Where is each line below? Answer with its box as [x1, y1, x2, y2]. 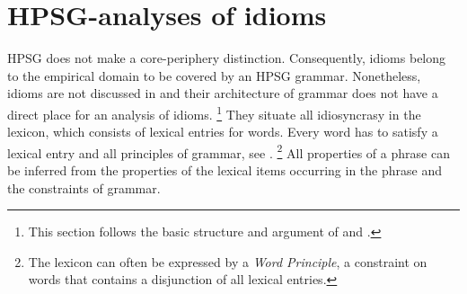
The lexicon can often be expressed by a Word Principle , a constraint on [28, 252, 427, 271]
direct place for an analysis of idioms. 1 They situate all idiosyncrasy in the [7, 102, 421, 123]
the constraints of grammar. [7, 178, 161, 197]
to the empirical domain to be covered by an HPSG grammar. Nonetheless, [7, 66, 421, 85]
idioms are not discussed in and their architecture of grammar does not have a [7, 84, 438, 102]
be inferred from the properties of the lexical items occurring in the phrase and [7, 161, 442, 179]
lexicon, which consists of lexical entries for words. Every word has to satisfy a [7, 122, 438, 141]
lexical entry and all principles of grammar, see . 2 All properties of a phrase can [7, 140, 450, 162]
